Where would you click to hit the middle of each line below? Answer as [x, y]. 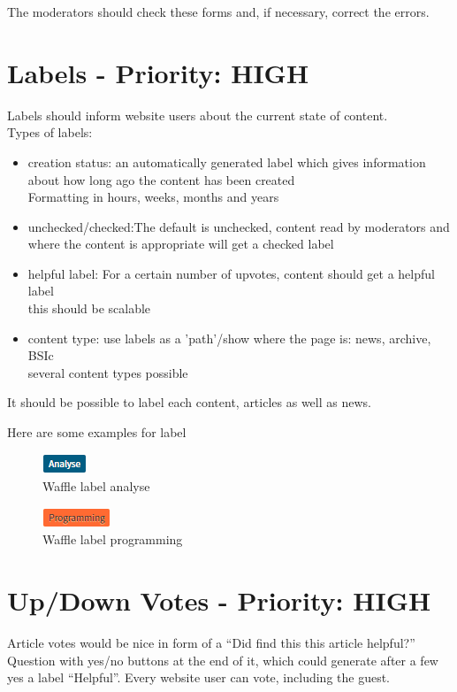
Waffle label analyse [96, 486]
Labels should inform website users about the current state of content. [198, 115]
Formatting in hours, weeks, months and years [153, 197]
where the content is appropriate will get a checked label [181, 244]
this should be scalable [89, 308]
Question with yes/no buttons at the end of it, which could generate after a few [223, 660]
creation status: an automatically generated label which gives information [227, 161]
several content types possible [108, 372]
